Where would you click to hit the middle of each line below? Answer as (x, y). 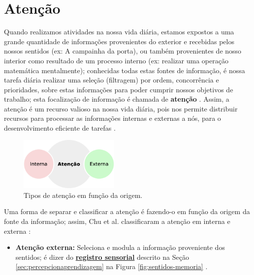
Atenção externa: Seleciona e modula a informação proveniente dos (120, 247)
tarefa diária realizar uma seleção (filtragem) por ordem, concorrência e (111, 80)
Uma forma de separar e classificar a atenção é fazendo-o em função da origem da (127, 211)
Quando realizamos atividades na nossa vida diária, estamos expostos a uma (119, 32)
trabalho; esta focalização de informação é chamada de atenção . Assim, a (117, 99)
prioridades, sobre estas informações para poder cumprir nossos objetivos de (119, 89)
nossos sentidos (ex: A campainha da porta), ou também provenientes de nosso (123, 51)
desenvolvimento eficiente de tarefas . (60, 128)
